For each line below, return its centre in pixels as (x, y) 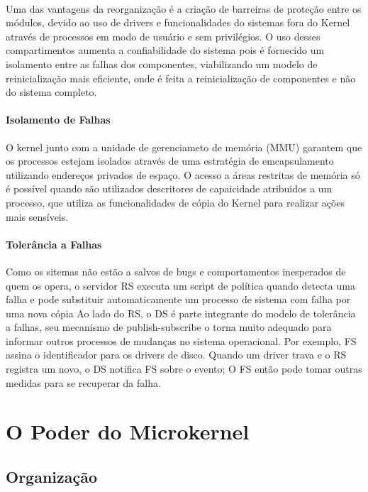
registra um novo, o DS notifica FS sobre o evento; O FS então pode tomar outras (184, 369)
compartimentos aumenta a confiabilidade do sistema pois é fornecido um (165, 50)
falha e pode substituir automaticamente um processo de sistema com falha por (178, 299)
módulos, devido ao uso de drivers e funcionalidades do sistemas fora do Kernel (178, 22)
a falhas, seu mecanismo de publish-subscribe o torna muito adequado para (169, 327)
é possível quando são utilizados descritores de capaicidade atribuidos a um (169, 188)
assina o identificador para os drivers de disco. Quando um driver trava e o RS (176, 355)
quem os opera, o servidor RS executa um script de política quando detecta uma (180, 285)
